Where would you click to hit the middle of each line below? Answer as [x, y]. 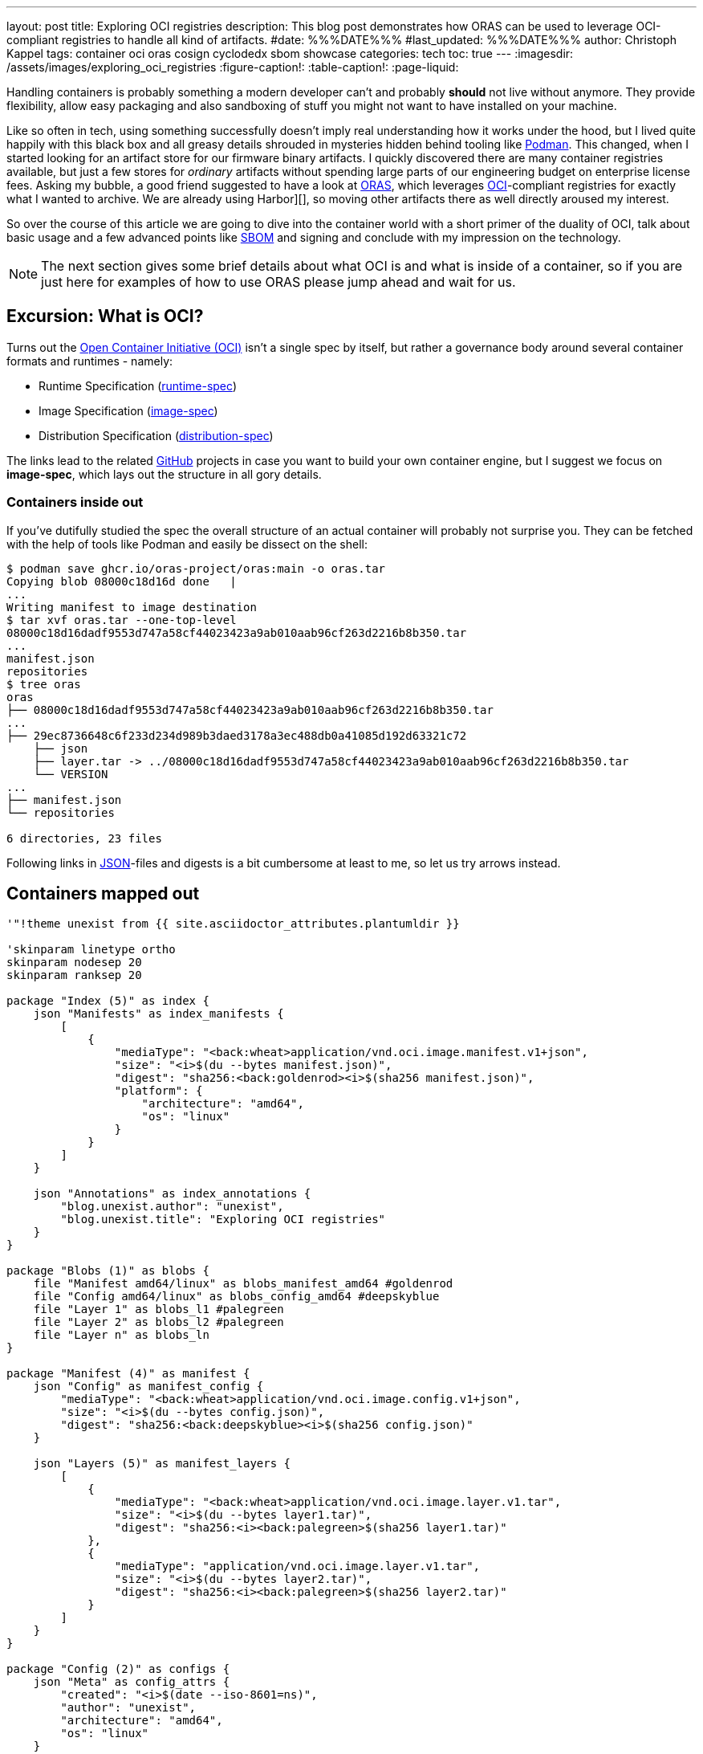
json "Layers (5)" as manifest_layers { [162, 1464]
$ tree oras [44, 684]
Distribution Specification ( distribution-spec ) [156, 435]
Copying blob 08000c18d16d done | [122, 581]
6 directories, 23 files [84, 838]
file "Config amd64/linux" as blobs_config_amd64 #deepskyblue [236, 1297]
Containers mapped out [103, 894]
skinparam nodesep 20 [74, 963]
